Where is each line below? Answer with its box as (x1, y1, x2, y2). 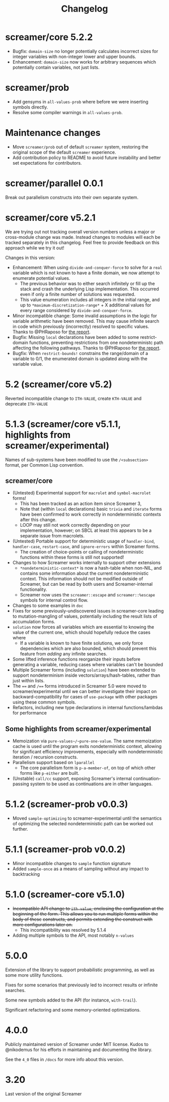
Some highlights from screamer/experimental (5, 724, 151, 733)
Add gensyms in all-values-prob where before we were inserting (12, 98, 148, 105)
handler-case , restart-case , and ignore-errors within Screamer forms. (12, 543, 160, 549)
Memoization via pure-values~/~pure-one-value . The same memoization (12, 738, 162, 744)
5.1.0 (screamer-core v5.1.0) (5, 889, 125, 900)
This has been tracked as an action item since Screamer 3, (20, 500, 142, 507)
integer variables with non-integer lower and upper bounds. (12, 54, 137, 60)
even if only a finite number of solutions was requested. (20, 291, 136, 297)
